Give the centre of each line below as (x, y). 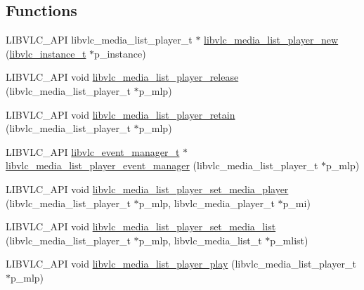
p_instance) (120, 53)
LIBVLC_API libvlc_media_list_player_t (99, 40)
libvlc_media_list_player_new (271, 40)
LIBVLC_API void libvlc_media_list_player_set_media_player (147, 189)
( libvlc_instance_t (46, 53)
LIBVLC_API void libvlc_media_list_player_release (122, 77)
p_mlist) (289, 240)
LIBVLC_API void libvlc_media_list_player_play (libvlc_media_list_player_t (181, 264)
